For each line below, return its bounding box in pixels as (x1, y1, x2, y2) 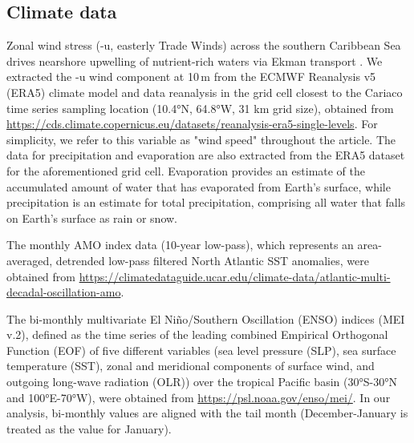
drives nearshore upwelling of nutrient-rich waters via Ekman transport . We (6, 52, 383, 69)
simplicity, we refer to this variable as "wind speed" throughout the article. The (6, 131, 396, 147)
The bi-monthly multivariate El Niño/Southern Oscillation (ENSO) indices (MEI (6, 310, 405, 327)
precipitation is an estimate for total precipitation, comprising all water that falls (6, 194, 406, 211)
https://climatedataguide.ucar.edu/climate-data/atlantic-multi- (79, 268, 391, 284)
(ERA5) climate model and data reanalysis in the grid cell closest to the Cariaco (6, 83, 403, 100)
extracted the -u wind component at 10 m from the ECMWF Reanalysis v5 (6, 68, 376, 85)
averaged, (6, 252, 53, 268)
